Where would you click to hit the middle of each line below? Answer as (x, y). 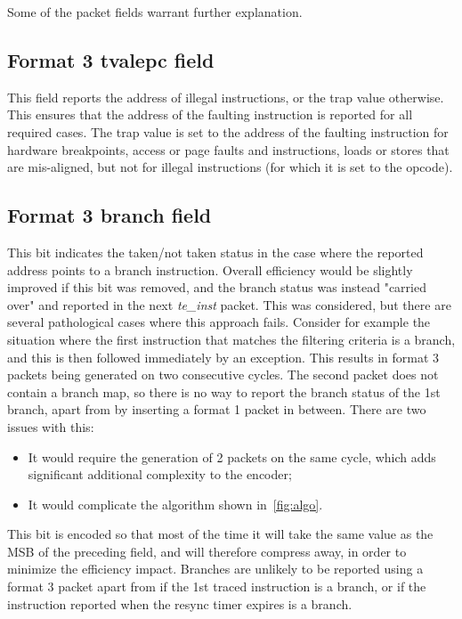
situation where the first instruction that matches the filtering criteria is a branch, (231, 339)
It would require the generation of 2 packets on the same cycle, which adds (232, 456)
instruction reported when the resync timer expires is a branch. (180, 603)
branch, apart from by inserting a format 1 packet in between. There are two (217, 409)
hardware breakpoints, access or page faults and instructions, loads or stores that (228, 149)
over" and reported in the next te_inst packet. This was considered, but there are (229, 304)
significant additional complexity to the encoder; (160, 474)
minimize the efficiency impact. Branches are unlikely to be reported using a (215, 569)
